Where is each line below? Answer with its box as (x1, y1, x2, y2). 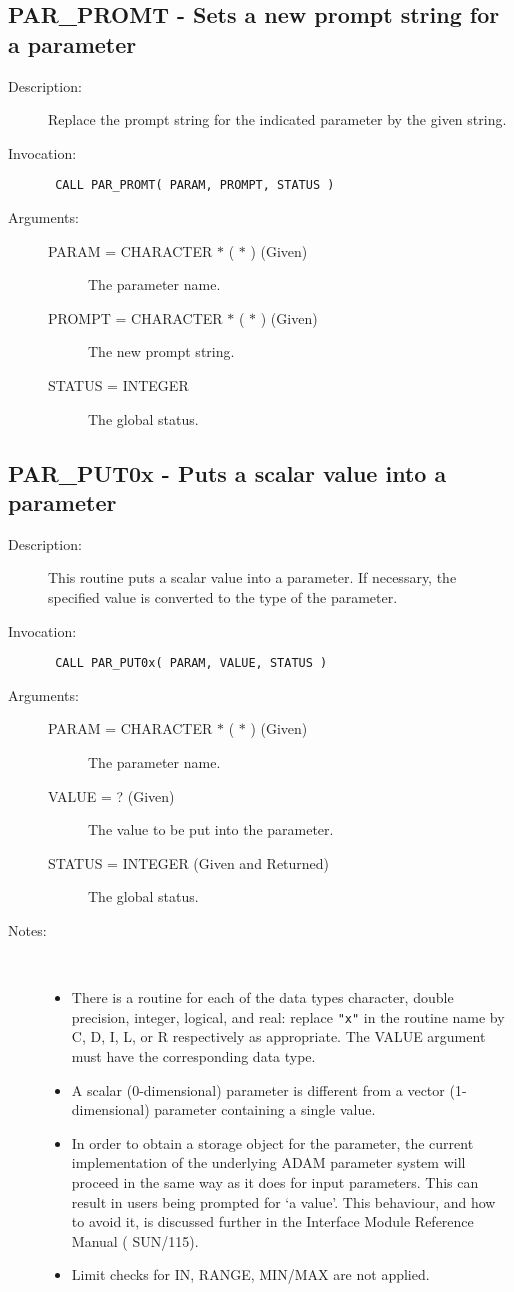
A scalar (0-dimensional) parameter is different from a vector (71, 1079, 445, 1100)
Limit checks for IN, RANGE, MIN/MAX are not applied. (71, 1264, 430, 1285)
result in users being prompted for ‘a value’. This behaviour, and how (71, 1191, 496, 1212)
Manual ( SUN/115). (71, 1230, 199, 1251)
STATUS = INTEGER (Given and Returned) (48, 852, 330, 873)
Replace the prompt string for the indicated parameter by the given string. (48, 109, 507, 130)
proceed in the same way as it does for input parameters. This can (71, 1171, 479, 1192)
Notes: (8, 919, 47, 940)
